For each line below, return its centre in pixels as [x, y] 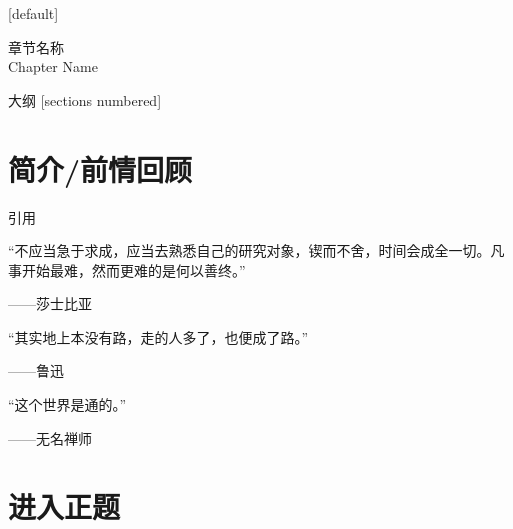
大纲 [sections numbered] [85, 99]
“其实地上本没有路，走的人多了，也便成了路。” [158, 336]
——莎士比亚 [50, 303]
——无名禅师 [50, 437]
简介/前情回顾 [100, 168]
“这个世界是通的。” [67, 404]
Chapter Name [53, 66]
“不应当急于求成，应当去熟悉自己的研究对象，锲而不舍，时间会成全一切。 [249, 250]
